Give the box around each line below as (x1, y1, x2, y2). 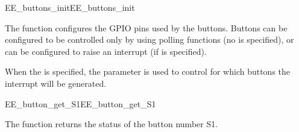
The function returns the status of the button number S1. (5, 118, 218, 130)
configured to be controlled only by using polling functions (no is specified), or (5, 33, 294, 46)
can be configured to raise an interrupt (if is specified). (5, 45, 207, 57)
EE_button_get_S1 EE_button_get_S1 (5, 97, 156, 110)
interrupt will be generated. (5, 77, 107, 89)
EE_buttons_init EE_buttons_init (5, 1, 135, 13)
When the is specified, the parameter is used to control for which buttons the (5, 65, 291, 78)
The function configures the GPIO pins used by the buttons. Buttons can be (5, 21, 288, 34)
